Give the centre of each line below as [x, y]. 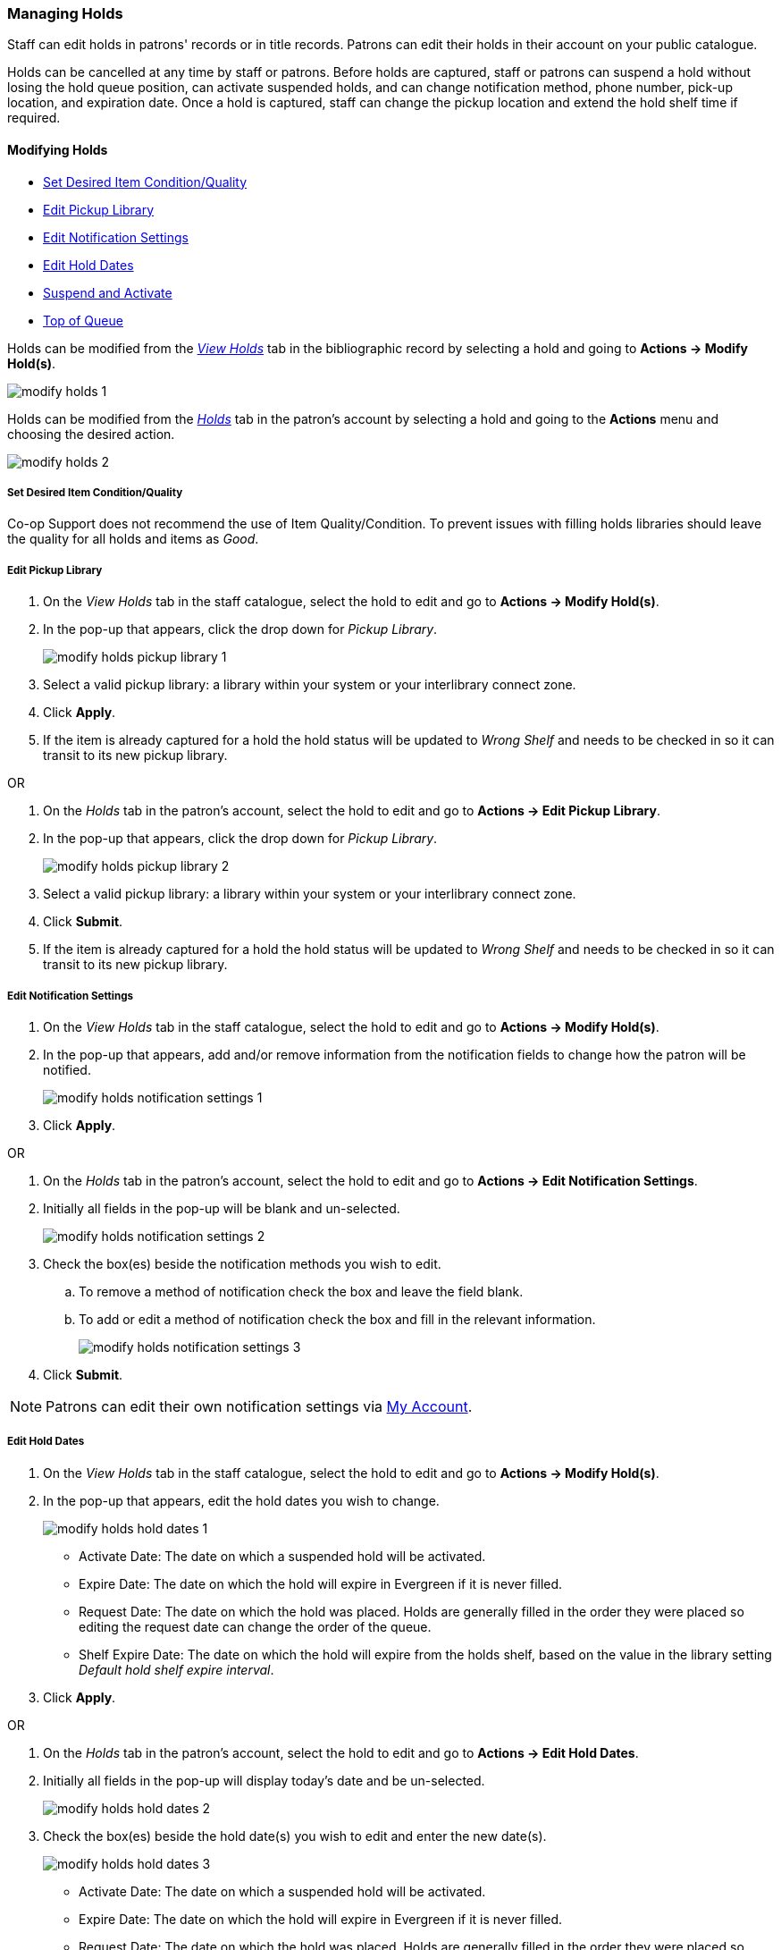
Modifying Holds [58, 149]
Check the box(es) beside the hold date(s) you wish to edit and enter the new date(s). [295, 1836]
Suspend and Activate [108, 292]
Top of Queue [83, 320]
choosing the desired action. [91, 434]
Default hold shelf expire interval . [176, 1669]
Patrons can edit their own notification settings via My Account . [259, 1406]
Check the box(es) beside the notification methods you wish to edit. [242, 1263]
